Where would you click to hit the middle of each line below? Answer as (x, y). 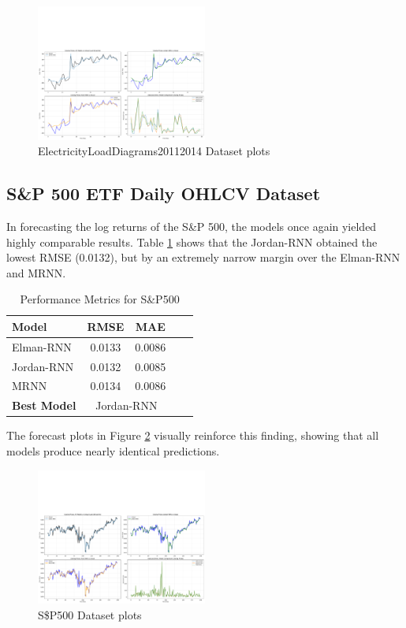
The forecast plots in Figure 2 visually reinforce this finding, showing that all (193, 435)
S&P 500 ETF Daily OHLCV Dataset (164, 193)
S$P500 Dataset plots (90, 614)
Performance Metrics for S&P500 (100, 299)
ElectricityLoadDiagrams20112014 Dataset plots (154, 151)
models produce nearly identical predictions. (113, 450)
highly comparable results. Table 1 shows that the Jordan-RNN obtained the (192, 242)
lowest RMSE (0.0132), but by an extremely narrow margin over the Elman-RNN (203, 257)
